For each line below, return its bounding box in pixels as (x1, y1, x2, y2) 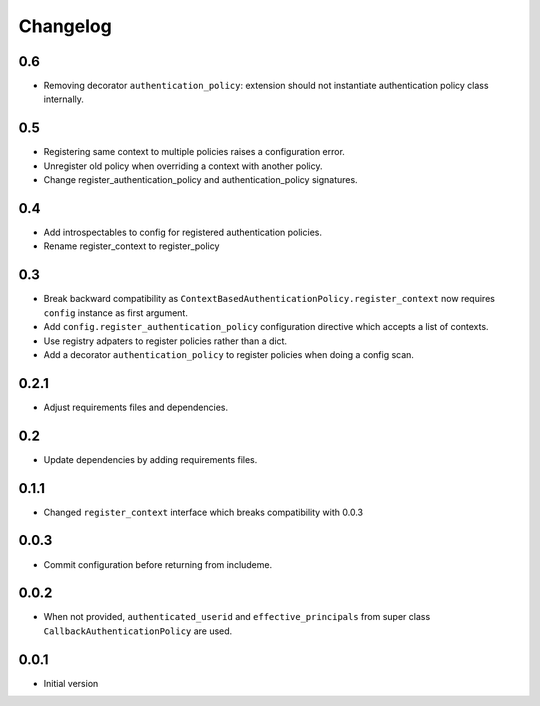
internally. (43, 93, 85, 105)
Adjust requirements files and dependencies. (43, 401, 229, 413)
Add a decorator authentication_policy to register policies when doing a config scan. (43, 348, 415, 360)
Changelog (18, 15, 112, 37)
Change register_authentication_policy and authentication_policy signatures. (43, 174, 359, 186)
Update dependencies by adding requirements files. (43, 453, 258, 465)
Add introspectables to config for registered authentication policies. (43, 226, 322, 239)
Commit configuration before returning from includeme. (43, 558, 273, 570)
